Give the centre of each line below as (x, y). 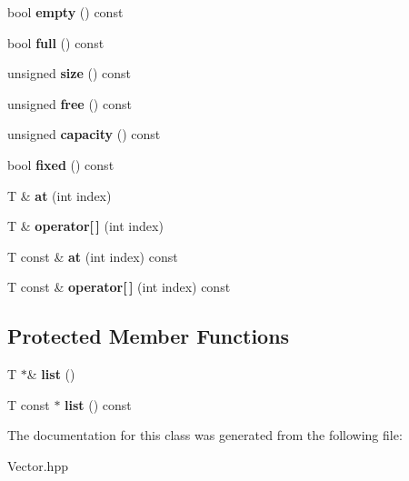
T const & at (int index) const (93, 256)
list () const (98, 404)
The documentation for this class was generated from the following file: (205, 435)
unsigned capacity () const (84, 134)
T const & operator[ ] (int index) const (119, 287)
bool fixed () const (61, 164)
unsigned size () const (69, 73)
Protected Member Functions (149, 336)
